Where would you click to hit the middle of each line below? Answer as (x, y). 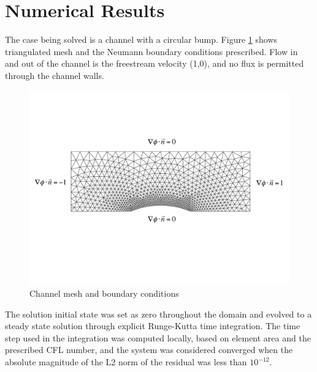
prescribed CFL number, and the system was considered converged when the (149, 350)
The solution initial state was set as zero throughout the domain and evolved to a (158, 314)
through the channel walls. (55, 75)
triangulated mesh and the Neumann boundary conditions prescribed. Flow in (151, 51)
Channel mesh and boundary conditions (104, 293)
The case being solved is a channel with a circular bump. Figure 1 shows (141, 39)
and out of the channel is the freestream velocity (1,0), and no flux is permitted (155, 63)
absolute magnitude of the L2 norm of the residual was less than (126, 362)
